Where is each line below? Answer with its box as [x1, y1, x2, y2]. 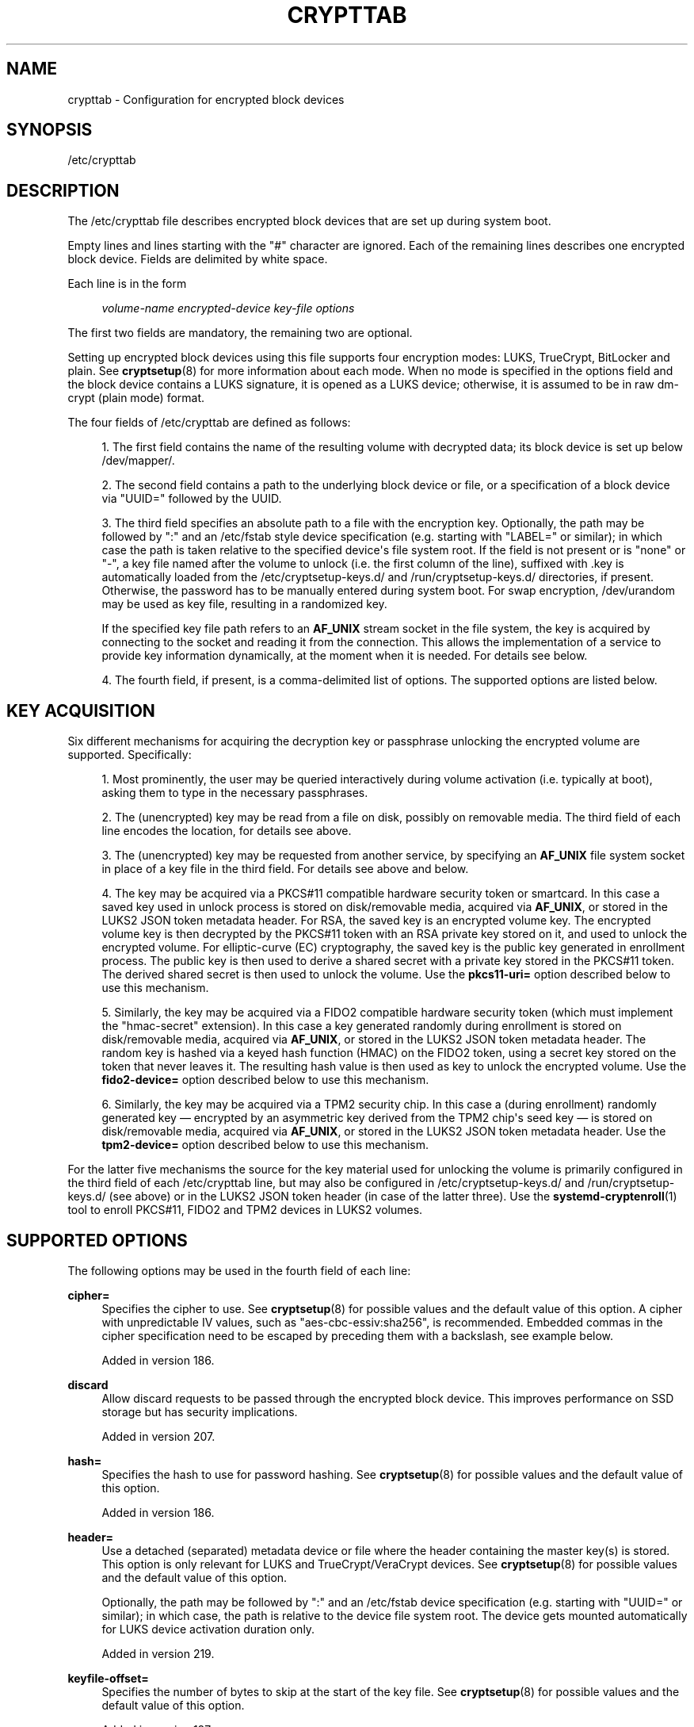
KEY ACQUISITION [6, 700, 155, 721]
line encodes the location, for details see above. [101, 824, 352, 838]
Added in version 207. [101, 1429, 215, 1443]
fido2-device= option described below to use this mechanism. [101, 1073, 429, 1087]
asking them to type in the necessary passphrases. [101, 786, 368, 800]
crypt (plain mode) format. [67, 391, 205, 405]
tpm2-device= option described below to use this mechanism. [101, 1138, 429, 1152]
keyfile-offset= [67, 1671, 149, 1685]
